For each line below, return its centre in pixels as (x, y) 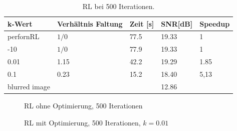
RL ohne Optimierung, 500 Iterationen (83, 105)
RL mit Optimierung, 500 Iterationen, (82, 122)
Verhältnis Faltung (90, 23)
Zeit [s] (142, 23)
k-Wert (20, 23)
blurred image (29, 86)
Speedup (215, 23)
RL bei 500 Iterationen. (118, 6)
